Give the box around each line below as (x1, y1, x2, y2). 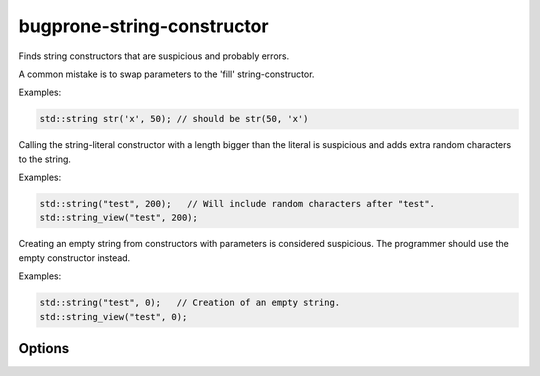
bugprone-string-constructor (18, 15, 269, 37)
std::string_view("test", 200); (39, 212, 199, 224)
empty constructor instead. (18, 251, 131, 264)
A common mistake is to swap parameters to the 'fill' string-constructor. (18, 68, 315, 80)
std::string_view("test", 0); (39, 311, 188, 322)
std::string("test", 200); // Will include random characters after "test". (39, 198, 435, 210)
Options (18, 340, 70, 357)
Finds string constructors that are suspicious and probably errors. (18, 50, 290, 62)
